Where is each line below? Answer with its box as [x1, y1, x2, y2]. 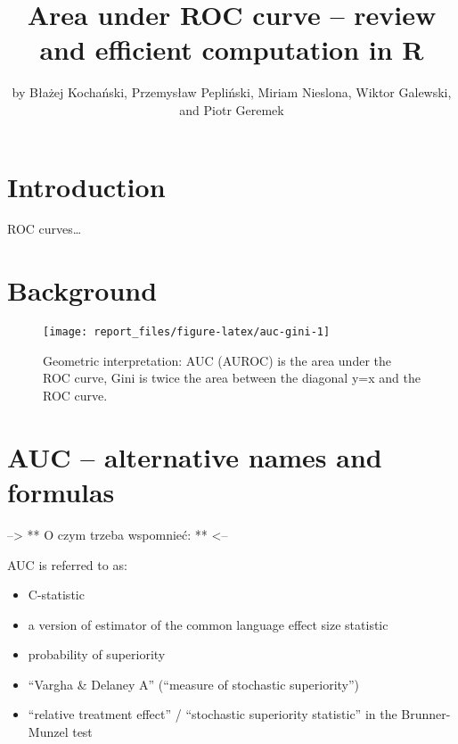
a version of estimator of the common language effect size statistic [28, 615, 388, 633]
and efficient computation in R [39, 31, 424, 68]
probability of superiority [28, 645, 166, 664]
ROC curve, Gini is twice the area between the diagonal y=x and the [43, 368, 421, 387]
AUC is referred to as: [7, 555, 127, 574]
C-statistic [28, 585, 85, 604]
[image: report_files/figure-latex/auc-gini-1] [43, 326, 331, 339]
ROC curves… [7, 219, 82, 238]
